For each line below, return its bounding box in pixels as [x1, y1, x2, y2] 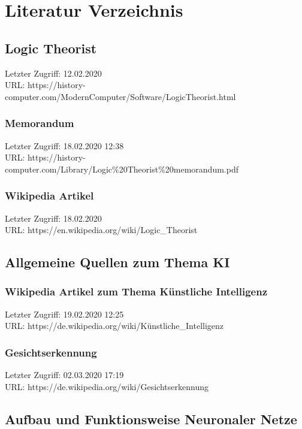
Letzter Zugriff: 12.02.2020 [5, 67, 102, 79]
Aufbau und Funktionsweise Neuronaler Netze [5, 409, 297, 428]
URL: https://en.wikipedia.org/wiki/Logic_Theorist [5, 223, 198, 236]
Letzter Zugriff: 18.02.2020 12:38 [5, 139, 124, 152]
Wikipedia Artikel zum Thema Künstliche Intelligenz [5, 284, 268, 299]
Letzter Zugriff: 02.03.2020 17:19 [5, 368, 124, 381]
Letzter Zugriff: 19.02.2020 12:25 [5, 307, 124, 320]
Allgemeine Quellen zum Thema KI [5, 253, 230, 271]
